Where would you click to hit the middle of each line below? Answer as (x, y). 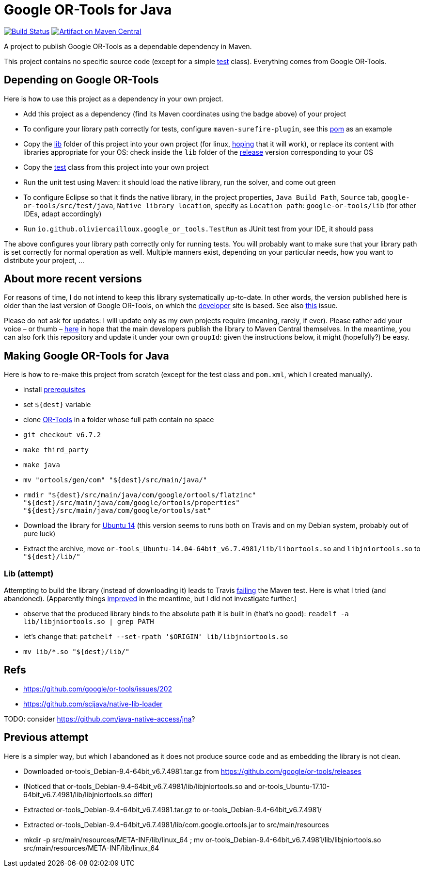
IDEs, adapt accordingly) (63, 214)
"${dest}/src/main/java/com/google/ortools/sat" (117, 511)
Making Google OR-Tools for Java (86, 356)
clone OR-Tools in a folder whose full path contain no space (119, 420)
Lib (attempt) (29, 573)
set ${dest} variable (57, 405)
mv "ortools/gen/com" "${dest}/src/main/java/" (115, 480)
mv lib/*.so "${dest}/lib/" (77, 652)
